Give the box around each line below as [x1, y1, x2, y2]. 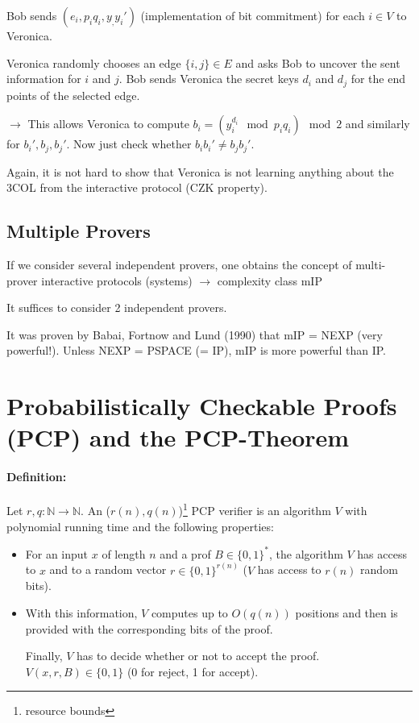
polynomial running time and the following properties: [6, 517, 274, 534]
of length [102, 545, 146, 562]
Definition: [6, 468, 67, 485]
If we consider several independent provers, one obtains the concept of [6, 256, 352, 273]
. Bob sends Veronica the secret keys [118, 70, 299, 87]
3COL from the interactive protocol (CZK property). [6, 179, 268, 196]
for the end [351, 70, 405, 87]
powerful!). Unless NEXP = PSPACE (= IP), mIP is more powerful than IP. [6, 342, 386, 359]
